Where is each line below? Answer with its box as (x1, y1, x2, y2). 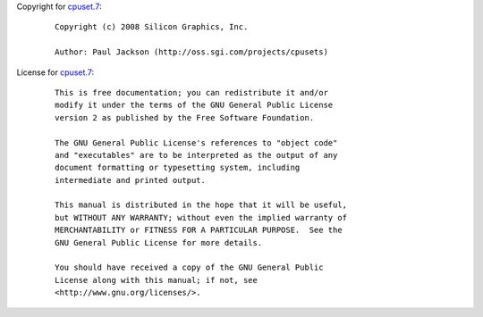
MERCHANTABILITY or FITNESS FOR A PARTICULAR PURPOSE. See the (55, 225, 343, 236)
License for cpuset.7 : (16, 67, 94, 78)
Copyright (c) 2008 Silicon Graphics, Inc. (55, 22, 249, 32)
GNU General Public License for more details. (55, 238, 263, 247)
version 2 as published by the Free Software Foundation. (55, 113, 315, 122)
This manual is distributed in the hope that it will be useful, (55, 200, 348, 210)
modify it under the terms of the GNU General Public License (55, 100, 334, 111)
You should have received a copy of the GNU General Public (55, 263, 324, 272)
